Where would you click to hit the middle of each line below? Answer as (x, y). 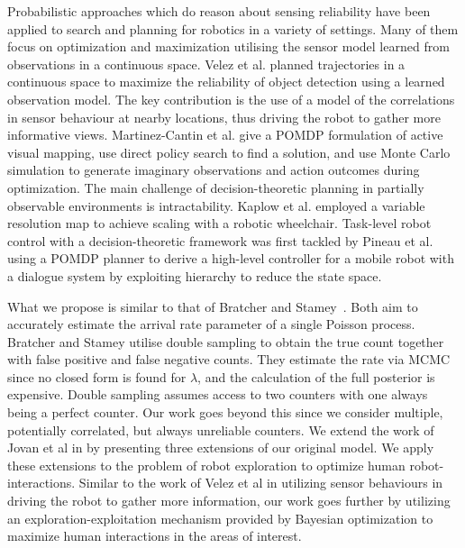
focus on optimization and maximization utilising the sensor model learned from (228, 46)
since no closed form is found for (97, 376)
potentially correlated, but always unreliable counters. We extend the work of (221, 429)
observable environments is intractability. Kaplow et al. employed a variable (216, 205)
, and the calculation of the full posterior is (316, 376)
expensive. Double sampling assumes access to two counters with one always (218, 394)
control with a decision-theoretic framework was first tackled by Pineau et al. (220, 240)
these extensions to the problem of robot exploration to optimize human (206, 465)
